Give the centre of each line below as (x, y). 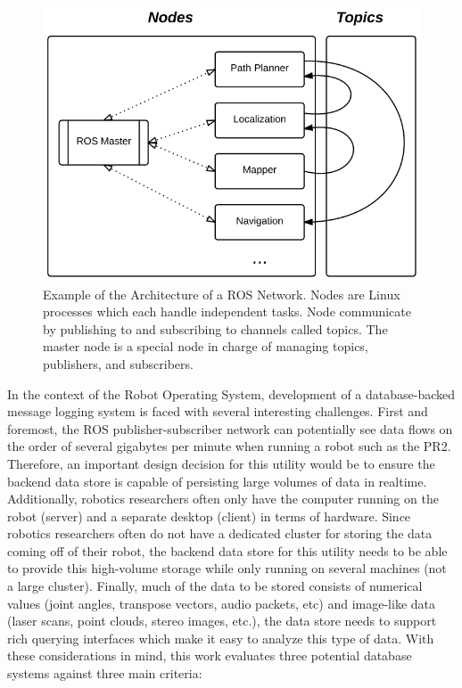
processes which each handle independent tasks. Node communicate (227, 311)
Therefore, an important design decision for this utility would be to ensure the (221, 463)
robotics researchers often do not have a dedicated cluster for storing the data (220, 533)
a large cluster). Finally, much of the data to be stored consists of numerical (215, 586)
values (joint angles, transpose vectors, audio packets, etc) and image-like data (222, 603)
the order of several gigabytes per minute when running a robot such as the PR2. (229, 446)
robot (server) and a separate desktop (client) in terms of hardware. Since (209, 516)
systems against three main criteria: (105, 673)
